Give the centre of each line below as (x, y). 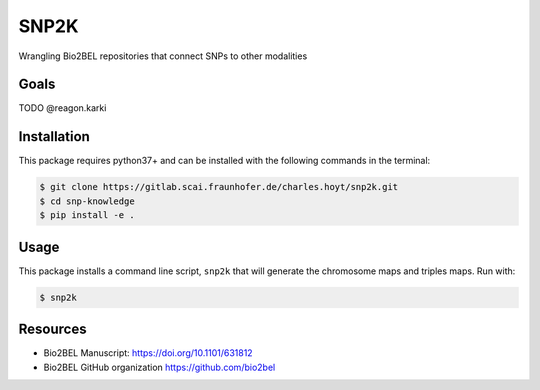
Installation (54, 136)
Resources (52, 329)
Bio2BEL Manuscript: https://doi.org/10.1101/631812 (148, 353)
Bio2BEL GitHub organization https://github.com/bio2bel (159, 367)
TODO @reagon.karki (62, 108)
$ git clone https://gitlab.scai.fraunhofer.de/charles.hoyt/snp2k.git (219, 187)
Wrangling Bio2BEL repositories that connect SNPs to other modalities (163, 56)
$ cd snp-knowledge (87, 201)
